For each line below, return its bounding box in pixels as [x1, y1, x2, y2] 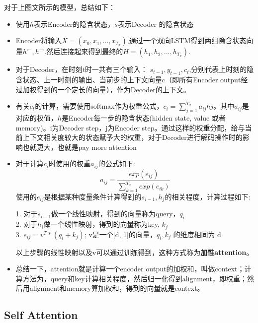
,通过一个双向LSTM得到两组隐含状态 [127, 35, 247, 46]
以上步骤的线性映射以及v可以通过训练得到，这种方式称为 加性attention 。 [15, 247, 254, 257]
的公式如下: [98, 158, 135, 169]
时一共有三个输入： [85, 64, 148, 74]
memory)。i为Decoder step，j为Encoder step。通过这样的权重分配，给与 [15, 122, 245, 132]
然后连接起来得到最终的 [46, 46, 123, 57]
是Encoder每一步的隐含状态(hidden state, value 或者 [61, 112, 226, 123]
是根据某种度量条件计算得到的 [44, 191, 142, 201]
